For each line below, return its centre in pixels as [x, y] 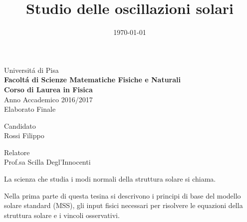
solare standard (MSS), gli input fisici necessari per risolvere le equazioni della [123, 205]
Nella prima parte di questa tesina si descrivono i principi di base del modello [123, 195]
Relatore [17, 152]
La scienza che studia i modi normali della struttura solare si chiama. [110, 179]
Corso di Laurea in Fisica [48, 89]
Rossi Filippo [24, 135]
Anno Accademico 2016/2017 [48, 99]
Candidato [20, 125]
